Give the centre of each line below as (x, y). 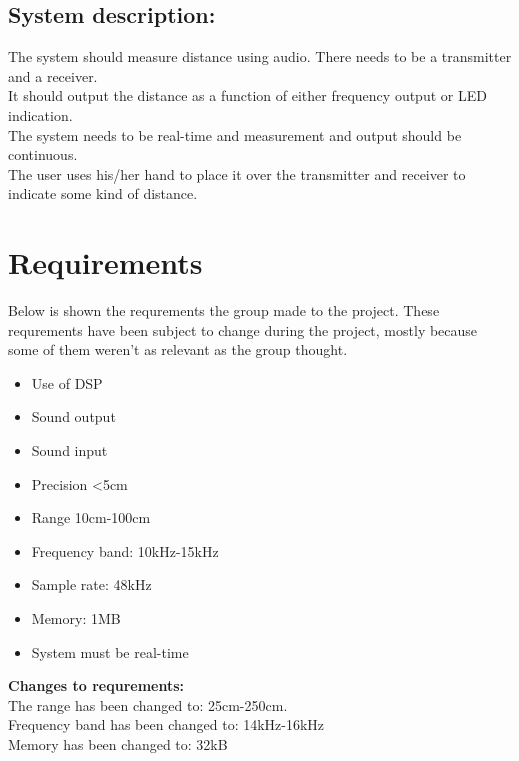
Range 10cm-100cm (91, 517)
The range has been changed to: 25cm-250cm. (148, 704)
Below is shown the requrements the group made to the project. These (224, 310)
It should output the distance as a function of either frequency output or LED (247, 95)
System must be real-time (110, 651)
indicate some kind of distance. (103, 193)
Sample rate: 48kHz (91, 584)
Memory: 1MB (76, 618)
